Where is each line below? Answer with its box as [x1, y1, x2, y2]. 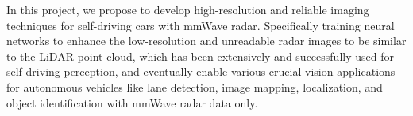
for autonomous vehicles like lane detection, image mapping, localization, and [6, 78, 383, 95]
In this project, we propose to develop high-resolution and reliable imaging [6, 2, 369, 17]
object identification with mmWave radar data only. [6, 94, 258, 110]
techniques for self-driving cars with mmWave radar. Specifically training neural [6, 17, 395, 33]
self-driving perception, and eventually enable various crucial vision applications [6, 63, 396, 80]
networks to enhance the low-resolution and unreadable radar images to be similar [6, 32, 407, 49]
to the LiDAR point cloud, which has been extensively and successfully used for [6, 47, 394, 64]
